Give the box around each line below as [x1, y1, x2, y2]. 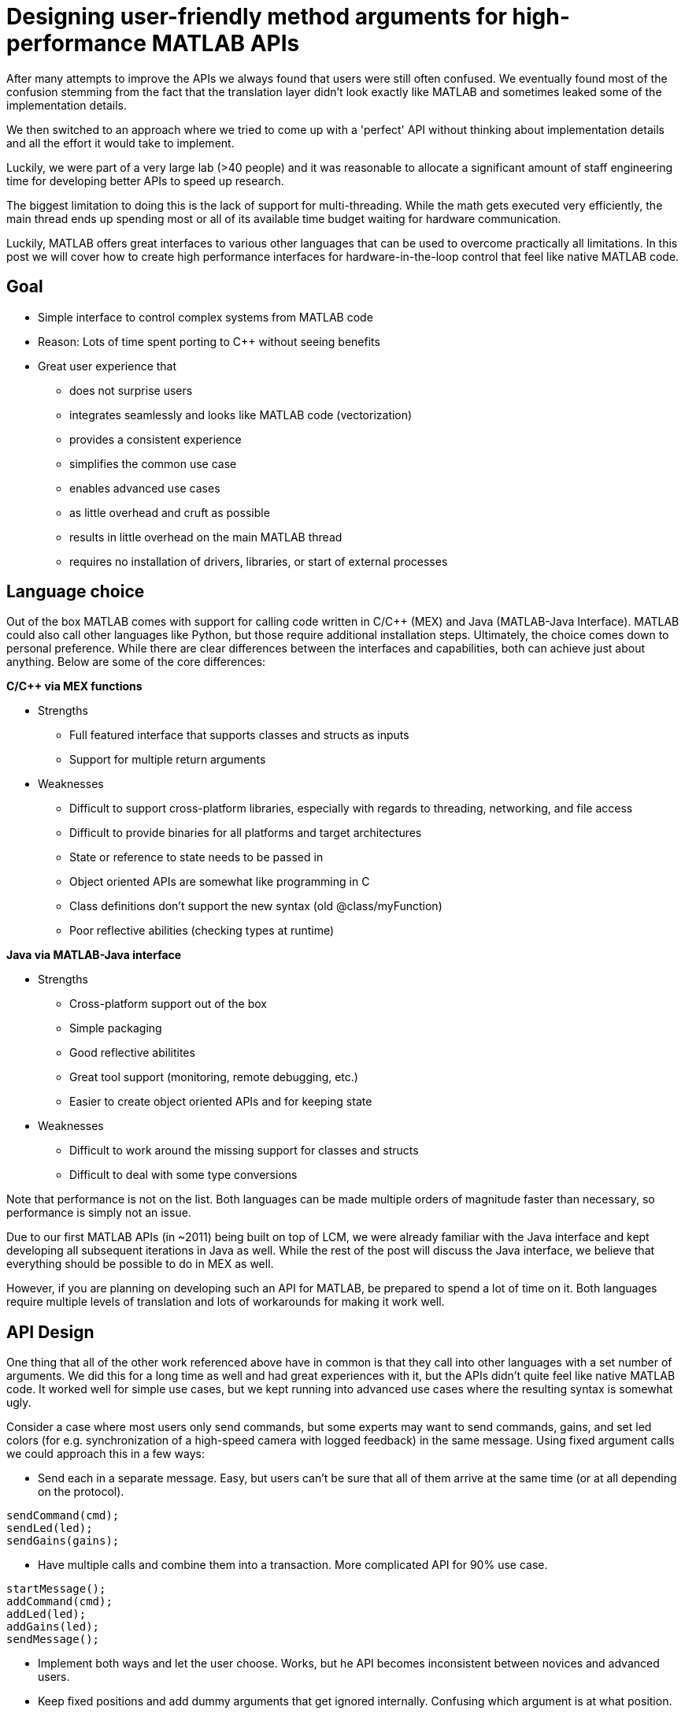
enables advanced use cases [69, 481, 220, 495]
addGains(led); [6, 1620, 100, 1634]
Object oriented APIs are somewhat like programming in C [69, 875, 370, 889]
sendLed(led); [6, 1522, 93, 1535]
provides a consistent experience [69, 432, 242, 446]
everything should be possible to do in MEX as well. [6, 1257, 274, 1271]
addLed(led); [6, 1608, 87, 1621]
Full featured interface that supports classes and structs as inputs [69, 728, 409, 742]
